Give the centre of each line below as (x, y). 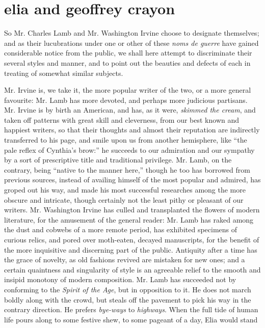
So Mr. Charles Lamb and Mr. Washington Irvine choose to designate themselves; (132, 33)
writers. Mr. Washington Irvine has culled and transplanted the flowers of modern (132, 210)
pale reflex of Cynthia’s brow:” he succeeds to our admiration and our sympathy (129, 149)
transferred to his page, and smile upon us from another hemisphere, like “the (126, 140)
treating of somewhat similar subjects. (64, 73)
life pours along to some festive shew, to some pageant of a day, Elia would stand (131, 319)
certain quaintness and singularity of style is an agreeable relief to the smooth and (132, 269)
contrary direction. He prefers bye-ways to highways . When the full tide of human (131, 309)
